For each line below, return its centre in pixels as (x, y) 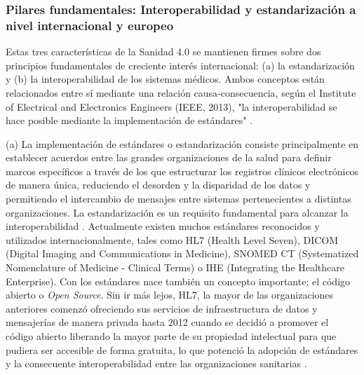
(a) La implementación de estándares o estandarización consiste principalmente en (182, 143)
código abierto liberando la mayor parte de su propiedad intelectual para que (171, 336)
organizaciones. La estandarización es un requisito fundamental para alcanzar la (177, 212)
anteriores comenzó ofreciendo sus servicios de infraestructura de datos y (162, 308)
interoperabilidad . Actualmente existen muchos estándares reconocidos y (163, 226)
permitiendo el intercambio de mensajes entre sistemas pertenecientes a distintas (178, 199)
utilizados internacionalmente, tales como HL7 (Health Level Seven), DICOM (172, 239)
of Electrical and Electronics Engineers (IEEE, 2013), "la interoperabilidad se (171, 106)
